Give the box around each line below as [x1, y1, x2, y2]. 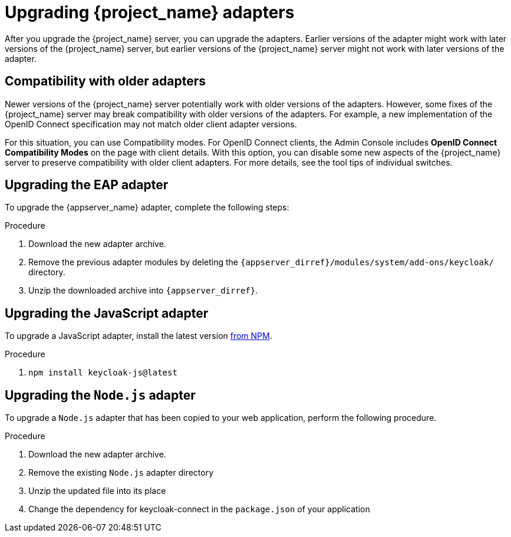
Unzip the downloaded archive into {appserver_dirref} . [28, 285, 258, 296]
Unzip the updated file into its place [28, 486, 166, 496]
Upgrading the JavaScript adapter [5, 305, 209, 321]
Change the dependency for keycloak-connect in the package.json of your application [28, 504, 370, 515]
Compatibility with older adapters [5, 74, 206, 89]
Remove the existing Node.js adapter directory [28, 467, 214, 478]
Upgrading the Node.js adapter [5, 387, 196, 403]
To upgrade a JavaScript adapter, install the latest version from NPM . [5, 331, 272, 341]
